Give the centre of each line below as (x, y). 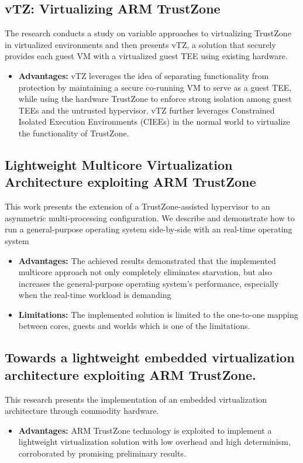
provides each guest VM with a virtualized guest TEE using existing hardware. (146, 56)
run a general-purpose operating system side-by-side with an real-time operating (149, 229)
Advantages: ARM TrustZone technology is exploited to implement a (145, 430)
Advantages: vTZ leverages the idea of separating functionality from (144, 75)
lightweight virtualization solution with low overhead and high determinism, (154, 442)
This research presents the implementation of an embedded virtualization (136, 399)
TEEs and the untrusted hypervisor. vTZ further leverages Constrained (147, 110)
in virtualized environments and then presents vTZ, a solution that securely (140, 44)
